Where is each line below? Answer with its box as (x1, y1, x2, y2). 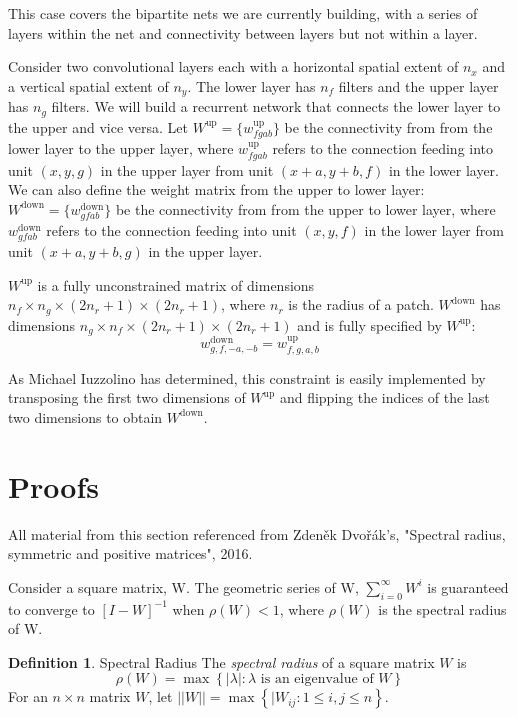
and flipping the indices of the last (279, 387, 490, 408)
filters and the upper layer (338, 75, 499, 96)
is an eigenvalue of (260, 672, 374, 687)
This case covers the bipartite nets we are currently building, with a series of (8, 3, 478, 23)
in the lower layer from (364, 219, 504, 240)
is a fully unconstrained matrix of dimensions (37, 274, 315, 295)
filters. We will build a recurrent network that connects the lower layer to (51, 96, 501, 117)
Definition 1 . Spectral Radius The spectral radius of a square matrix (8, 651, 435, 672)
